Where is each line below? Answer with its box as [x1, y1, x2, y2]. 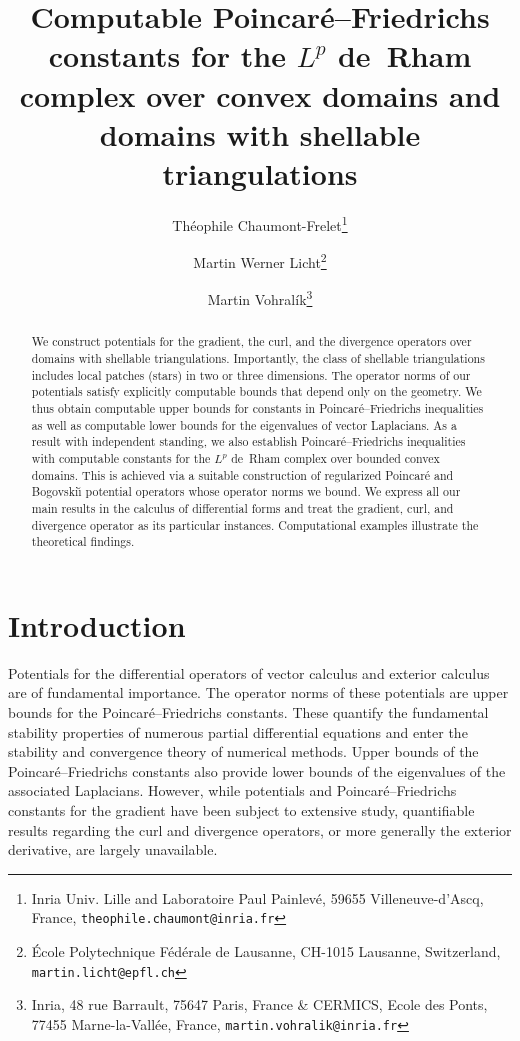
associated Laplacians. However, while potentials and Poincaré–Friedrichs [8, 780, 457, 801]
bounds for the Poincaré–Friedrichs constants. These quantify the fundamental [8, 702, 489, 723]
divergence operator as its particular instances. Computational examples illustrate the [31, 516, 479, 533]
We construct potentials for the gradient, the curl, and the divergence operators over [31, 333, 472, 350]
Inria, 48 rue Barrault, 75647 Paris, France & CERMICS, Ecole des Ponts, [31, 994, 488, 1015]
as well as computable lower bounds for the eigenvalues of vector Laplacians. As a [31, 416, 457, 433]
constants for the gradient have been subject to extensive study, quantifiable [8, 800, 475, 821]
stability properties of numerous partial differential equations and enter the [8, 721, 468, 742]
